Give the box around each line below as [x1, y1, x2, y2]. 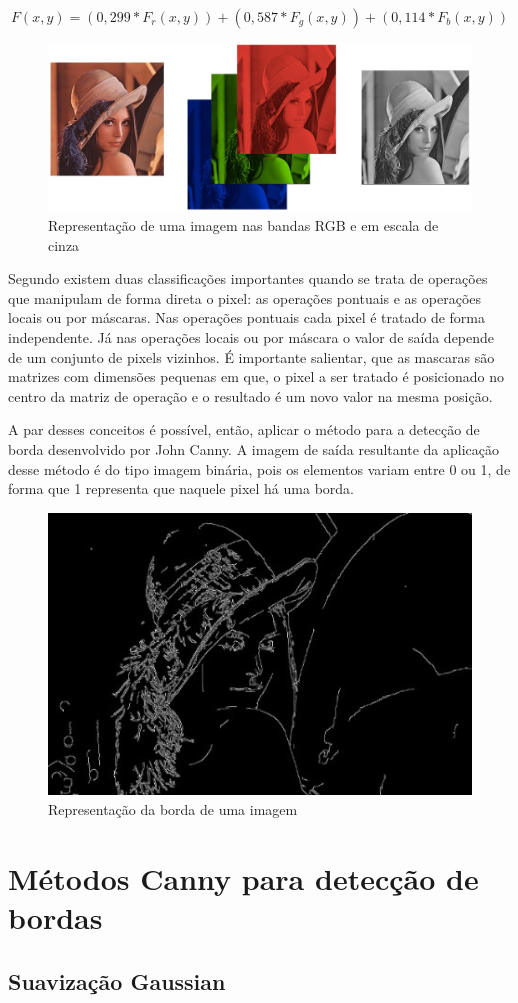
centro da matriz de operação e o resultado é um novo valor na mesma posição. [8, 385, 493, 406]
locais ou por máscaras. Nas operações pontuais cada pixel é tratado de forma [8, 307, 486, 328]
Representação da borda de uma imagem [48, 799, 298, 820]
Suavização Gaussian [8, 965, 226, 996]
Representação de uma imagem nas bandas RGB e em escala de [48, 215, 439, 236]
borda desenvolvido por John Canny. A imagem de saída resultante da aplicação [8, 439, 499, 460]
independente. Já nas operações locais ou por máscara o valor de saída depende [8, 327, 495, 348]
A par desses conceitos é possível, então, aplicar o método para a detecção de [8, 419, 480, 440]
